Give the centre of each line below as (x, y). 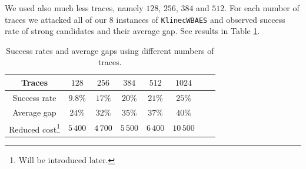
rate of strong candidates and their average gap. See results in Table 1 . (132, 31)
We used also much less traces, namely (74, 8)
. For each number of (262, 8)
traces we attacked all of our (56, 19)
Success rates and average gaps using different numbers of (110, 50)
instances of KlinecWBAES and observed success (201, 19)
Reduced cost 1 (34, 128)
